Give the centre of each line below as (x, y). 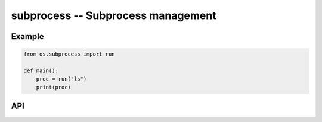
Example (27, 36)
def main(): (41, 70)
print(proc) (54, 87)
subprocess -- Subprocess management (114, 15)
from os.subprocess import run (69, 54)
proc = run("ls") (61, 79)
